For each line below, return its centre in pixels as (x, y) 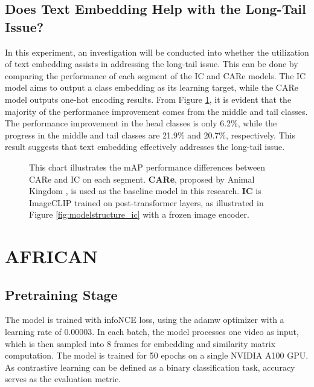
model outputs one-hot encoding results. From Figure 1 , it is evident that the (148, 99)
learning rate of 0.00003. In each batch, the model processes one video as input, (152, 332)
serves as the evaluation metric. (63, 379)
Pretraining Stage (61, 294)
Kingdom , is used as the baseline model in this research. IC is (145, 191)
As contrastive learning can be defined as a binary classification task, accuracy (150, 367)
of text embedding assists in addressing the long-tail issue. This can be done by (152, 64)
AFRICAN (51, 256)
